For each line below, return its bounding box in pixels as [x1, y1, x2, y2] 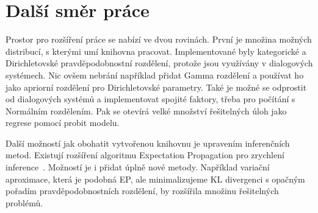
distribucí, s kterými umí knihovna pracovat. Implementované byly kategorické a [5, 44, 306, 57]
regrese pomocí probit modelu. [5, 116, 120, 129]
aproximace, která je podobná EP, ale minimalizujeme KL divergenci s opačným [5, 172, 305, 185]
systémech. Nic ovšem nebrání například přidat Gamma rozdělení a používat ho [5, 68, 304, 81]
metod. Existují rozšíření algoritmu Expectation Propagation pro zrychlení [5, 148, 284, 161]
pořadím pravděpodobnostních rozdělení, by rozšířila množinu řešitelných [5, 184, 279, 197]
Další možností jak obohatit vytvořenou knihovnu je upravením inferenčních [5, 136, 290, 149]
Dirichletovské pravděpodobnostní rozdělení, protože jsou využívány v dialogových [5, 57, 313, 69]
